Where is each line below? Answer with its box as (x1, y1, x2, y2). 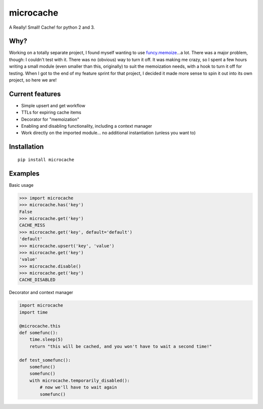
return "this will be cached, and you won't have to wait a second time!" (29, 344, 212, 349)
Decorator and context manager (9, 290, 74, 295)
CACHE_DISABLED (19, 277, 56, 283)
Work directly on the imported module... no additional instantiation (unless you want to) (21, 130, 196, 136)
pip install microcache (18, 156, 75, 162)
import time (19, 310, 48, 315)
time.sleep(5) (29, 337, 63, 342)
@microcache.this (19, 323, 61, 329)
